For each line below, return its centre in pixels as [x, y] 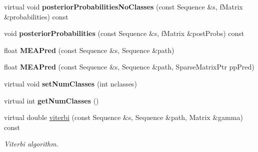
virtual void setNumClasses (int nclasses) [70, 83]
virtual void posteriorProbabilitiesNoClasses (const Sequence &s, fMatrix [123, 6]
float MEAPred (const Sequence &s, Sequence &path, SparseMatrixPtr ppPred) [129, 67]
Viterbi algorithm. [31, 144]
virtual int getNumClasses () [51, 100]
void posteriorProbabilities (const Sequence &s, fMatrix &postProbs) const [124, 33]
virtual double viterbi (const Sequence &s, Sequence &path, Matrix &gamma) [123, 117]
